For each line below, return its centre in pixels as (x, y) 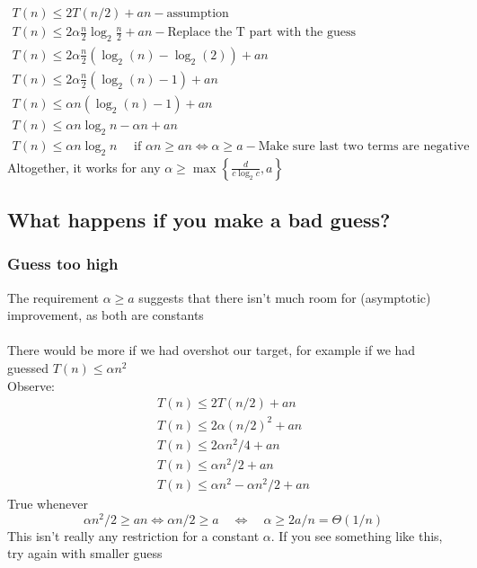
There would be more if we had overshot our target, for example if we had (212, 350)
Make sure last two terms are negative (364, 146)
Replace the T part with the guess (261, 33)
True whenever (48, 504)
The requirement (53, 297)
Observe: (31, 385)
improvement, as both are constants (106, 315)
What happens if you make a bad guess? (199, 219)
